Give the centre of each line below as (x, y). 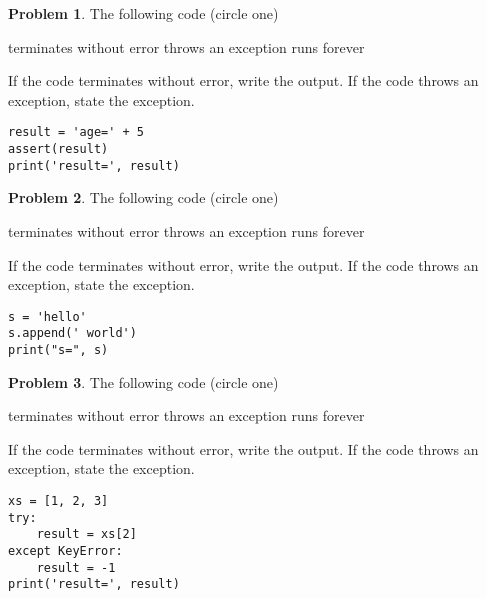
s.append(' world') (72, 333)
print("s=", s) (58, 350)
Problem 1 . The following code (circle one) (143, 13)
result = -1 (76, 567)
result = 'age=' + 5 (76, 132)
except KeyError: (65, 551)
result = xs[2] (86, 534)
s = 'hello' (47, 316)
